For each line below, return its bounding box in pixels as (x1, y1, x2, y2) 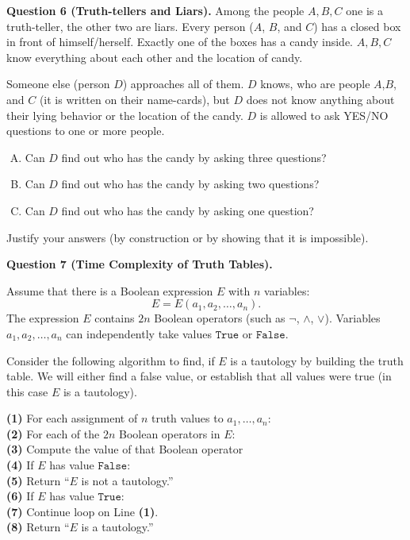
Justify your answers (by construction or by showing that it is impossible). (6, 229, 369, 245)
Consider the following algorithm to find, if (6, 352, 215, 368)
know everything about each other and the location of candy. (6, 48, 303, 65)
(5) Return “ (6, 472, 70, 488)
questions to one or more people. (6, 122, 165, 139)
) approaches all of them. (122, 75, 244, 92)
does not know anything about (246, 91, 395, 107)
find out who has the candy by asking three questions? (61, 148, 327, 165)
